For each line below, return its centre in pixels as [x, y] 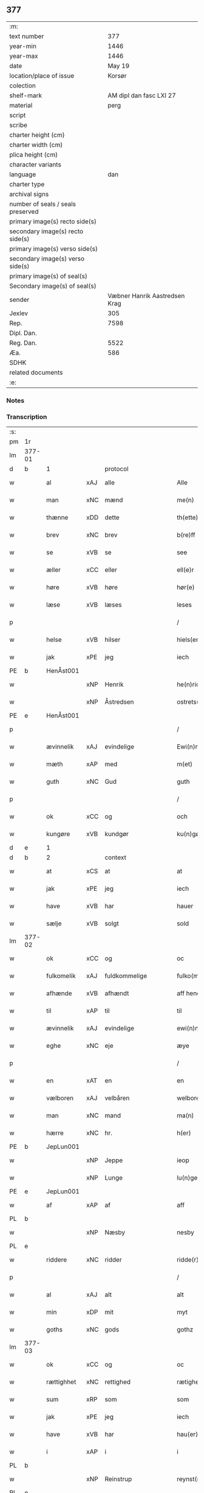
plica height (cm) [34, 154]
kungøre [58, 834]
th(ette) [188, 517]
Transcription [27, 417]
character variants [36, 165]
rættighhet [61, 1382]
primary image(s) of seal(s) [49, 276]
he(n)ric [189, 684]
